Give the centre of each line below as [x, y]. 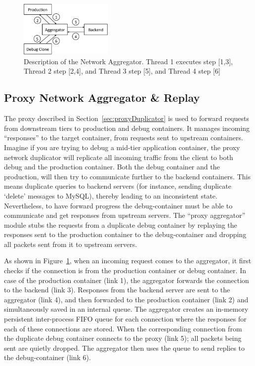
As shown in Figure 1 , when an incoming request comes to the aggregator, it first [128, 261]
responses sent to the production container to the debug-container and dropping [125, 234]
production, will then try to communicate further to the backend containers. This [127, 176]
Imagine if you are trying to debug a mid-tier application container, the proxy [122, 147]
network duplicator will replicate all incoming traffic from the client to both [119, 157]
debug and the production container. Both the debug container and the [112, 167]
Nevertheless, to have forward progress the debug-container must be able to [118, 205]
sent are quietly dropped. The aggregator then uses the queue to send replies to [125, 347]
